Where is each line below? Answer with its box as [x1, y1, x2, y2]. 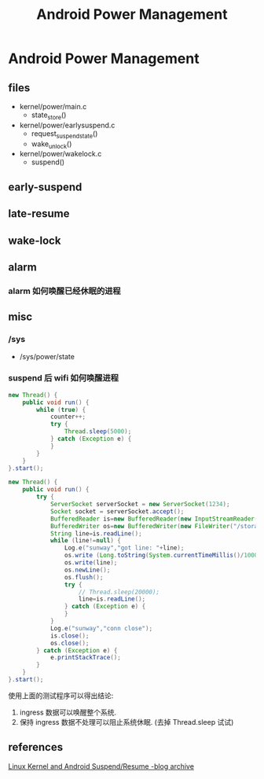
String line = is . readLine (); [49, 529, 143, 538]
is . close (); [49, 631, 90, 640]
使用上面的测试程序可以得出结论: [8, 690, 114, 700]
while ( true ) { [36, 406, 86, 413]
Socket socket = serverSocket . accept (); [49, 507, 185, 516]
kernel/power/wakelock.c [19, 149, 102, 159]
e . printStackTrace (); [49, 654, 122, 662]
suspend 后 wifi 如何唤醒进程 [8, 373, 119, 384]
